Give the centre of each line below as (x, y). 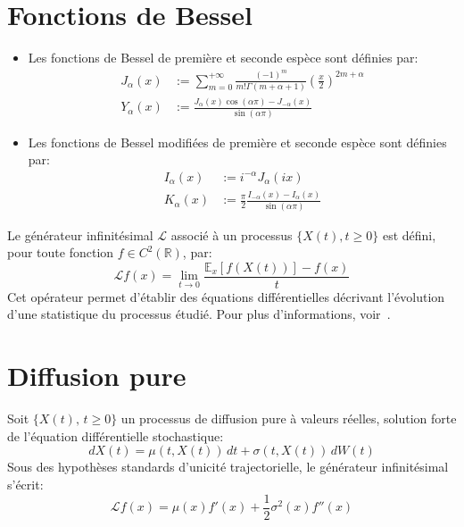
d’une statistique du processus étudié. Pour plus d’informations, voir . (199, 314)
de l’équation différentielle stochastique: (116, 435)
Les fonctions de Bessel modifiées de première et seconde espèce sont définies (237, 142)
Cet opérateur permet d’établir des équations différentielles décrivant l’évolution (226, 296)
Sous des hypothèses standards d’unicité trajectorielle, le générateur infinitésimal (228, 467)
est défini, (409, 234)
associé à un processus (232, 234)
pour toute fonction (61, 252)
